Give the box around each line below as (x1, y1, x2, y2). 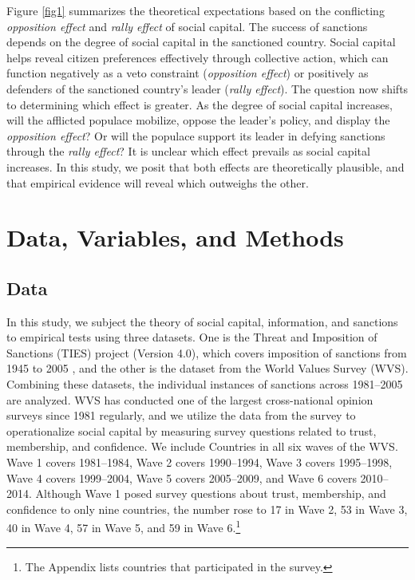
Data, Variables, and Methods (6, 221, 344, 254)
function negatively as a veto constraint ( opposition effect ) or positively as (6, 65, 369, 81)
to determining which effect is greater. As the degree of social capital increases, (6, 96, 393, 112)
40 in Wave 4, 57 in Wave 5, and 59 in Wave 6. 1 (6, 517, 241, 536)
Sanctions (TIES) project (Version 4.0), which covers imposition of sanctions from (6, 344, 407, 361)
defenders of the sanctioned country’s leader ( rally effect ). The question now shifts (6, 80, 409, 97)
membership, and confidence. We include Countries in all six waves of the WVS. (6, 438, 398, 455)
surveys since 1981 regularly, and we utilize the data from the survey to (6, 407, 356, 424)
